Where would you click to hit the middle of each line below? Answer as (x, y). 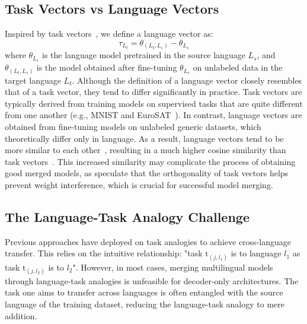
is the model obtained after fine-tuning (107, 67)
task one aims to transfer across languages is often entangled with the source (144, 292)
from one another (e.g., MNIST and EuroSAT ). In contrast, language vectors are (153, 115)
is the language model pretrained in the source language (144, 55)
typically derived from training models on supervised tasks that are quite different (154, 103)
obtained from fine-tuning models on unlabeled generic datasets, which (133, 127)
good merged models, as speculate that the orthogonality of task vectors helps (147, 173)
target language (33, 80)
